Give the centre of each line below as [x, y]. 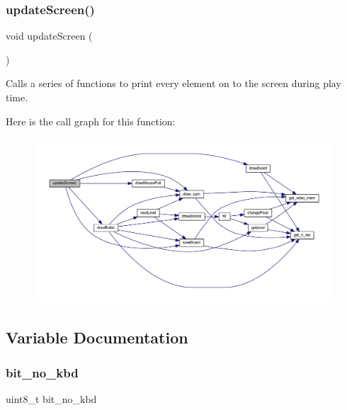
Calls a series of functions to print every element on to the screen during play [173, 83]
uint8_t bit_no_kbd [51, 398]
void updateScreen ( [49, 36]
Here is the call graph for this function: [91, 121]
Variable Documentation [97, 337]
